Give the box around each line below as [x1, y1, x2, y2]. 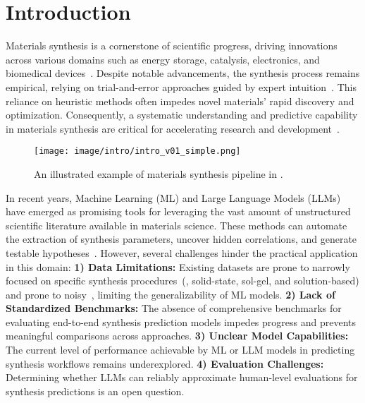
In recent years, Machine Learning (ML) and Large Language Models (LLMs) [6, 190, 341, 205]
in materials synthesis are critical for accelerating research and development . [6, 121, 340, 136]
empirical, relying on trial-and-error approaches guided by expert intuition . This [6, 79, 357, 94]
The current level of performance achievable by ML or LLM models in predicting [6, 342, 355, 357]
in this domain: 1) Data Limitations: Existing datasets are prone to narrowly [6, 259, 350, 274]
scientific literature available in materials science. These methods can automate [6, 217, 347, 232]
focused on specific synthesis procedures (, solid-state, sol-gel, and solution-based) [6, 273, 359, 288]
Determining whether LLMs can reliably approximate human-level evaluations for [6, 370, 358, 385]
